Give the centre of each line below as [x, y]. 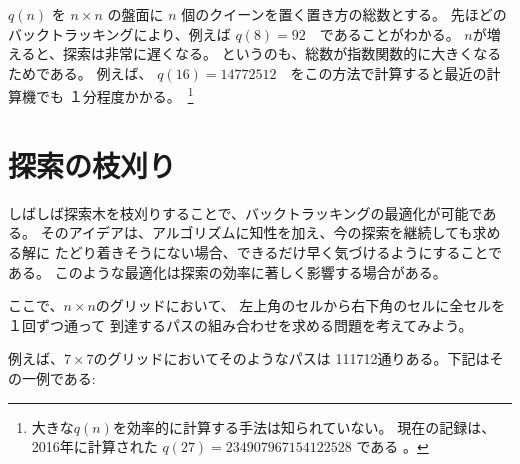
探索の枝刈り [92, 164]
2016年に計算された [94, 446]
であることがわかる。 [389, 33]
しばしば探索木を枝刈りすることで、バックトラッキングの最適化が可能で [245, 212]
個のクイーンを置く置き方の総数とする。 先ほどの [344, 14]
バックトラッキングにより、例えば [119, 33]
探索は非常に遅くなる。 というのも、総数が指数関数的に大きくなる [282, 53]
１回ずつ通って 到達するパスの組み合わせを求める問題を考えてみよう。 [240, 324]
